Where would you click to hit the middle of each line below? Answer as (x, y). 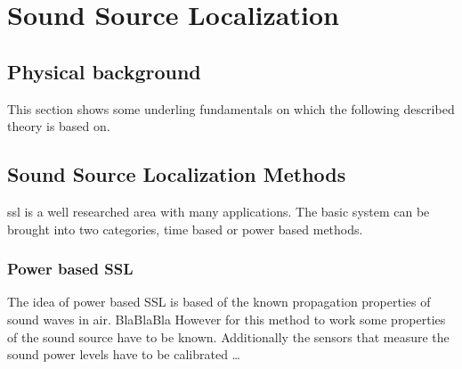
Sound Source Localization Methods (177, 174)
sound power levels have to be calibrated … (124, 354)
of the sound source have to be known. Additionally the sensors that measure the (228, 336)
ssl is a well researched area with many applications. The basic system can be (219, 211)
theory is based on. (59, 126)
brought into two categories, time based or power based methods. (185, 229)
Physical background (104, 71)
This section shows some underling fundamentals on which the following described (231, 108)
